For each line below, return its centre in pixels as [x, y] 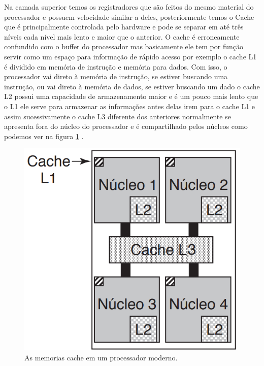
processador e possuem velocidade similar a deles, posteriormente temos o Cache [129, 16]
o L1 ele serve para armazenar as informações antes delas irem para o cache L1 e [130, 106]
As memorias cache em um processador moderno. [101, 357]
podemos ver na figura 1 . [44, 136]
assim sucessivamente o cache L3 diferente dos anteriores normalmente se [118, 116]
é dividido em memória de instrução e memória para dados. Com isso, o [116, 66]
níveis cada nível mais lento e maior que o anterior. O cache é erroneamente [122, 36]
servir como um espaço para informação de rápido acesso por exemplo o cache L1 [130, 56]
